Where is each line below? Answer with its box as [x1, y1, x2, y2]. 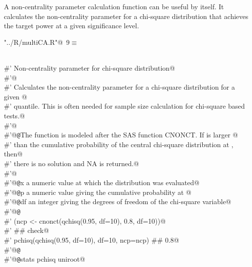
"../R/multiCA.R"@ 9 [4, 37, 70, 47]
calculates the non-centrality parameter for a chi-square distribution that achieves [4, 11, 249, 21]
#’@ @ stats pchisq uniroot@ [4, 254, 85, 264]
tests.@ [4, 110, 25, 120]
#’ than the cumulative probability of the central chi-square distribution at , [4, 139, 233, 149]
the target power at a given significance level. [4, 20, 139, 31]
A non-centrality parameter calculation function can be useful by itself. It [4, 1, 224, 11]
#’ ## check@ [4, 225, 49, 235]
